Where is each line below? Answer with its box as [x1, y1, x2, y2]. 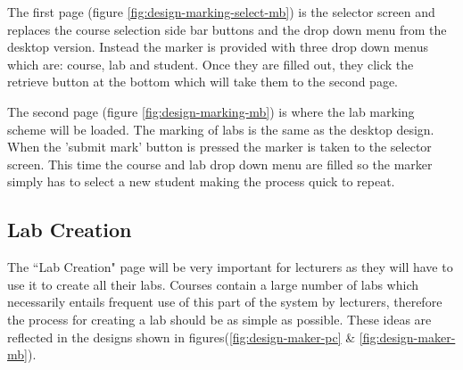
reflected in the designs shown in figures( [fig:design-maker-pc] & [7, 327, 356, 346]
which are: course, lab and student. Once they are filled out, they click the [7, 54, 414, 73]
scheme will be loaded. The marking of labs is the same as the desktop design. [7, 119, 434, 138]
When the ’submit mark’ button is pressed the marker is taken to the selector [7, 137, 432, 156]
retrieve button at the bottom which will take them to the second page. [7, 72, 399, 91]
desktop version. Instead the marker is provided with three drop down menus [7, 37, 428, 56]
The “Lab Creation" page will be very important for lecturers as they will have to [7, 258, 453, 276]
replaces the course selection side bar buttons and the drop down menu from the [7, 20, 447, 38]
